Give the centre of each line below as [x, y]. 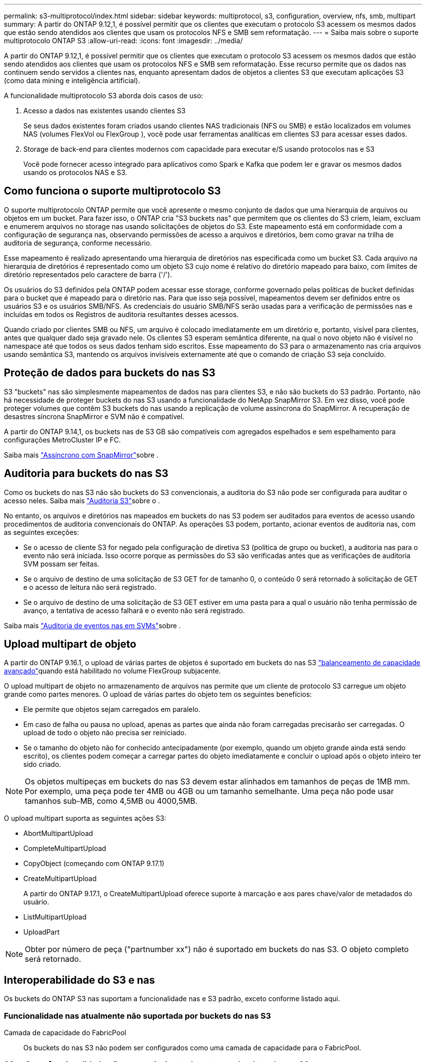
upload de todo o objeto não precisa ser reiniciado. [105, 733]
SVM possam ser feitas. [62, 564]
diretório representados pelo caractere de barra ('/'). [88, 274]
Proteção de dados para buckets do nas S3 [110, 373]
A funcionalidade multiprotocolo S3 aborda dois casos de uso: [104, 96]
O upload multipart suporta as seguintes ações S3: [85, 818]
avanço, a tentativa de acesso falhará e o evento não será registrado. [134, 610]
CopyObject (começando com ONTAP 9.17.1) [94, 864]
